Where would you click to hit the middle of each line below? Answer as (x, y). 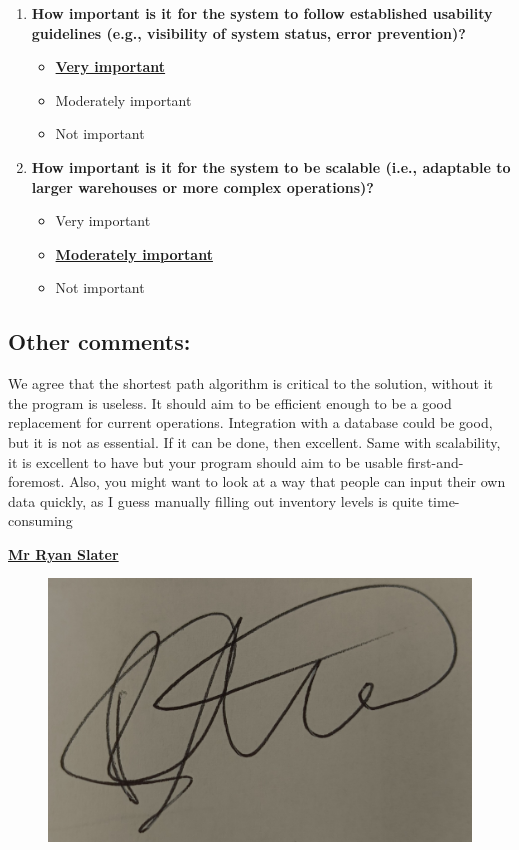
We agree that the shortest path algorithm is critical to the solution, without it (251, 383)
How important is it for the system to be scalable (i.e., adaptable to (271, 166)
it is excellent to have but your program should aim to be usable (205, 461)
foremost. (36, 481)
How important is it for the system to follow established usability (262, 13)
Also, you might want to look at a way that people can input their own (287, 481)
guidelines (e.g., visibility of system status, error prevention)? (248, 32)
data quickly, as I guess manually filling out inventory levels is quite (215, 500)
